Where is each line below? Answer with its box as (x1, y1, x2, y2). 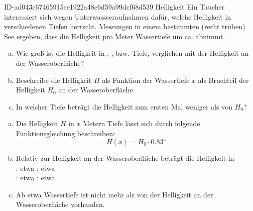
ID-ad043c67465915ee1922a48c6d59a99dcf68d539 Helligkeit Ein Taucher (4, 2, 225, 12)
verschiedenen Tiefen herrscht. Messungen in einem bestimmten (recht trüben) (4, 21, 245, 32)
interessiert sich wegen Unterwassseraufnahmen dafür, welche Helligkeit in (4, 11, 231, 22)
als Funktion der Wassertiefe (102, 74, 190, 85)
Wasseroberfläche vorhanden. (16, 199, 105, 209)
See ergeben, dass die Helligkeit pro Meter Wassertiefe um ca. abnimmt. (4, 31, 225, 41)
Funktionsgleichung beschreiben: (16, 128, 115, 138)
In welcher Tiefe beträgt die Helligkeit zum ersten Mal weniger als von (16, 101, 232, 112)
